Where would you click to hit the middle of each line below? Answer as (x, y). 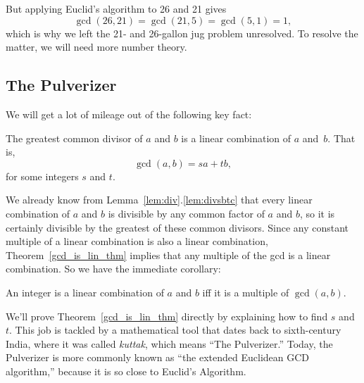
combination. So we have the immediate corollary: (113, 269)
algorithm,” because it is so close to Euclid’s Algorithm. (126, 371)
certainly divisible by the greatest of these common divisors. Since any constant (177, 227)
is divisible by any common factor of (186, 213)
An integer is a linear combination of (85, 292)
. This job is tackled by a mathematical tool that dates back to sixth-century (175, 330)
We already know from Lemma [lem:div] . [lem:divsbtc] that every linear (159, 200)
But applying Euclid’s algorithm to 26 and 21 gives (116, 8)
